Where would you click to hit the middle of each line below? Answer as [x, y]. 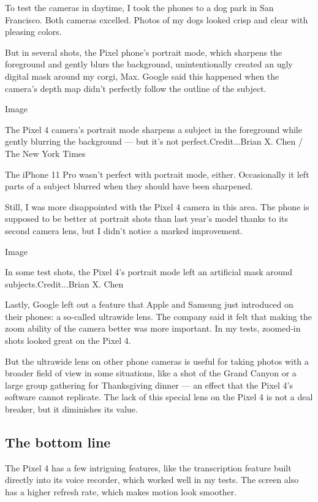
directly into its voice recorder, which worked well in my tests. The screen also [152, 480]
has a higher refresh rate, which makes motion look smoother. [121, 492]
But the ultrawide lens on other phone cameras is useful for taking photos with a [157, 361]
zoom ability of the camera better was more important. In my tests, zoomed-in [153, 328]
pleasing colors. [33, 32]
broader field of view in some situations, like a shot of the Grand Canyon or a [151, 373]
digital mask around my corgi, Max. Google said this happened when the [142, 76]
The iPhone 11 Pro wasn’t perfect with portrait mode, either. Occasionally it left [157, 174]
